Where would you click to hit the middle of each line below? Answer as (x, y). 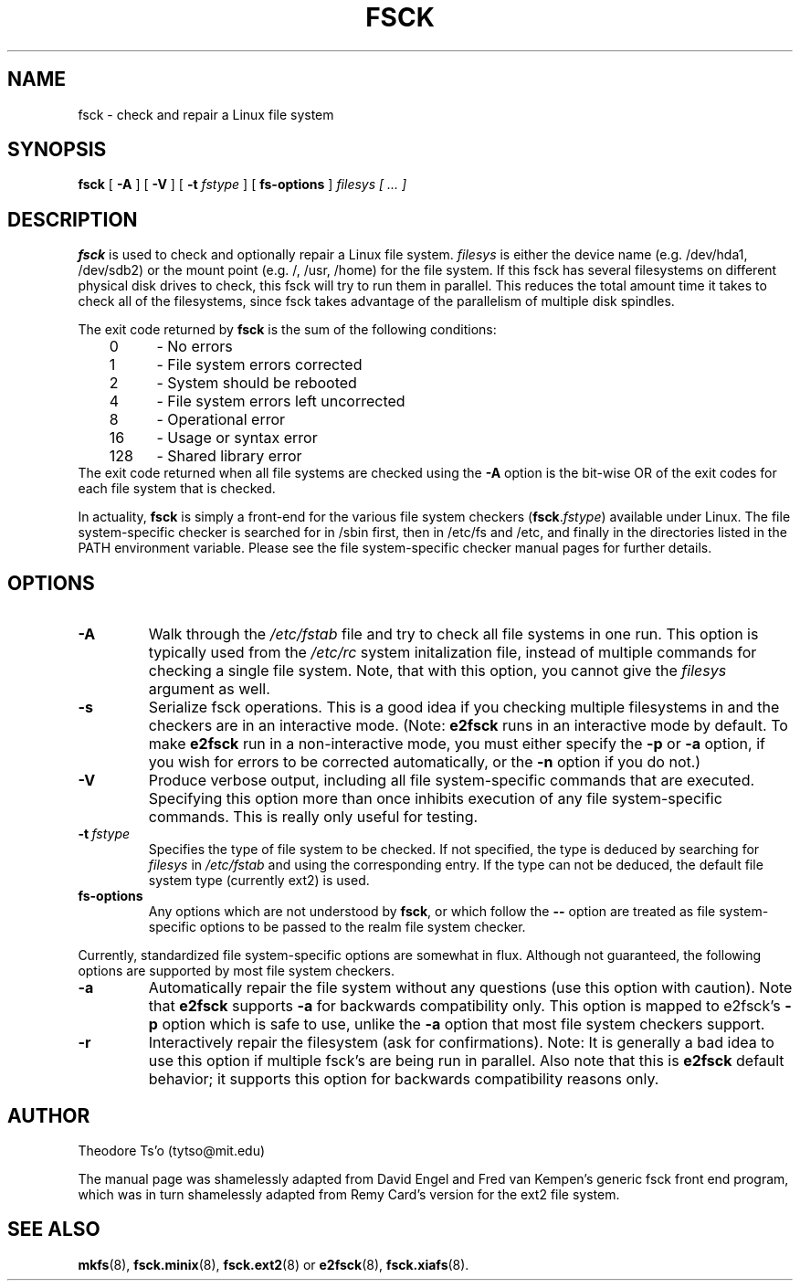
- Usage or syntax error (237, 438)
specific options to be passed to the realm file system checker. (337, 927)
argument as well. (209, 689)
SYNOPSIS (57, 150)
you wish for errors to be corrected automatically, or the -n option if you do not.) (425, 762)
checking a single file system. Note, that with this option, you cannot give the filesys (437, 671)
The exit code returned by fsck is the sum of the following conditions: (287, 330)
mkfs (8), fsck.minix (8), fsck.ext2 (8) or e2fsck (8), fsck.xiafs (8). (274, 1264)
